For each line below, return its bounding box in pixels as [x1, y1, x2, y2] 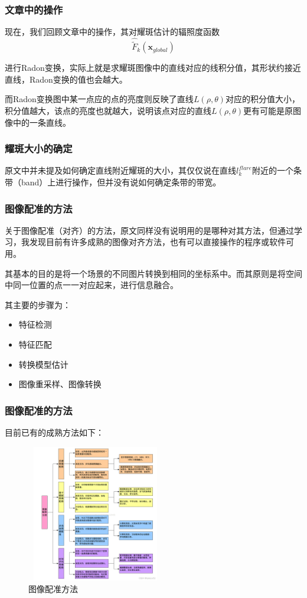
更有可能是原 [243, 104, 293, 117]
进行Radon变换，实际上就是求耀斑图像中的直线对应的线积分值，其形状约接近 [5, 61, 301, 74]
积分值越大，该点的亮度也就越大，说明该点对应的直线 [5, 104, 211, 117]
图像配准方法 [28, 582, 78, 594]
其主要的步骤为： [5, 298, 71, 311]
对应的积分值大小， [225, 93, 300, 105]
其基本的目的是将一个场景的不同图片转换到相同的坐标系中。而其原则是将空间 [5, 267, 302, 279]
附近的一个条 [252, 164, 302, 177]
